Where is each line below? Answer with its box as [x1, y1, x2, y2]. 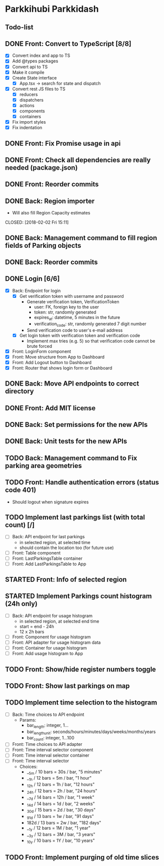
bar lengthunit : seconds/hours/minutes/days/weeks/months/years [26, 729, 156, 735]
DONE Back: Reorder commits [5, 258, 98, 266]
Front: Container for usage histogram [12, 645, 87, 651]
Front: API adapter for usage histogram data [12, 639, 101, 646]
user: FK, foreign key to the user [34, 304, 99, 310]
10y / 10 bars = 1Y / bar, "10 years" [26, 838, 95, 845]
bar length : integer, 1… [26, 722, 69, 729]
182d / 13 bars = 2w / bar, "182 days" [26, 819, 101, 825]
